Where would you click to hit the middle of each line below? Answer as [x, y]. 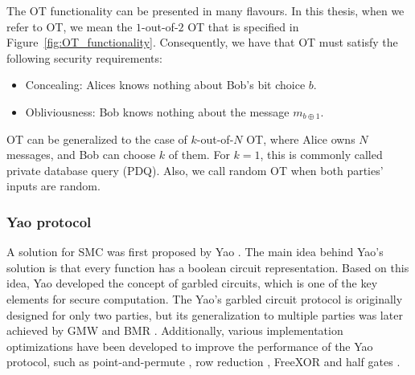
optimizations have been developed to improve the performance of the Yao [190, 346]
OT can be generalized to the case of [97, 139]
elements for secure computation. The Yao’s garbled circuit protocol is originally [205, 298]
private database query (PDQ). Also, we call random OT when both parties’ [195, 170]
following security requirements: [84, 57]
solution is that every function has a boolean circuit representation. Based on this [208, 267]
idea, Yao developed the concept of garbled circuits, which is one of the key [192, 283]
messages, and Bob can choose [81, 155]
